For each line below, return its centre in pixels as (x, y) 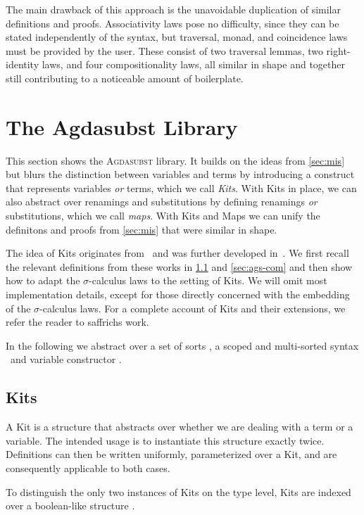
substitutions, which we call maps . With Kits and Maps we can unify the (163, 216)
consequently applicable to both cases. (88, 468)
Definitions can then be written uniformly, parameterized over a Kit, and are (171, 454)
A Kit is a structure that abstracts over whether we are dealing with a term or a (180, 427)
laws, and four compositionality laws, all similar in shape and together (193, 64)
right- (338, 50)
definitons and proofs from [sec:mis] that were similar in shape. (142, 229)
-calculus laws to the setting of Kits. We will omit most (208, 280)
